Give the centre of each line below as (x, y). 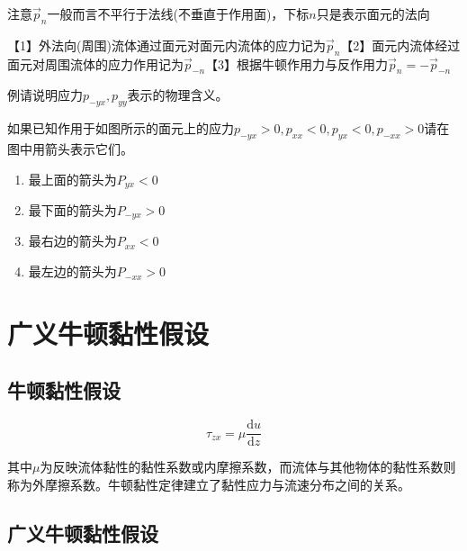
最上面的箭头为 (72, 179)
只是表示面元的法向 (373, 14)
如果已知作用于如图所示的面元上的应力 (121, 128)
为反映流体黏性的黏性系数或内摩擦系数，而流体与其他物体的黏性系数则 (248, 467)
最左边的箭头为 (72, 271)
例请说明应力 (45, 95)
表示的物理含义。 (178, 95)
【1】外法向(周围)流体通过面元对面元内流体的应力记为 (166, 45)
